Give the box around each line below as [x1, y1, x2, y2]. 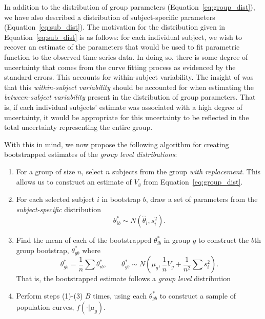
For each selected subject [16, 193, 95, 204]
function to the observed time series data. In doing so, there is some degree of [4, 51, 248, 62]
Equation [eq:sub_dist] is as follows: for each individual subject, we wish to [4, 31, 242, 42]
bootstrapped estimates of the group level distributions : [4, 149, 177, 159]
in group [164, 235, 191, 245]
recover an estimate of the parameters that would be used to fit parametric [4, 41, 240, 52]
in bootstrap [101, 193, 140, 204]
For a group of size [16, 166, 75, 176]
